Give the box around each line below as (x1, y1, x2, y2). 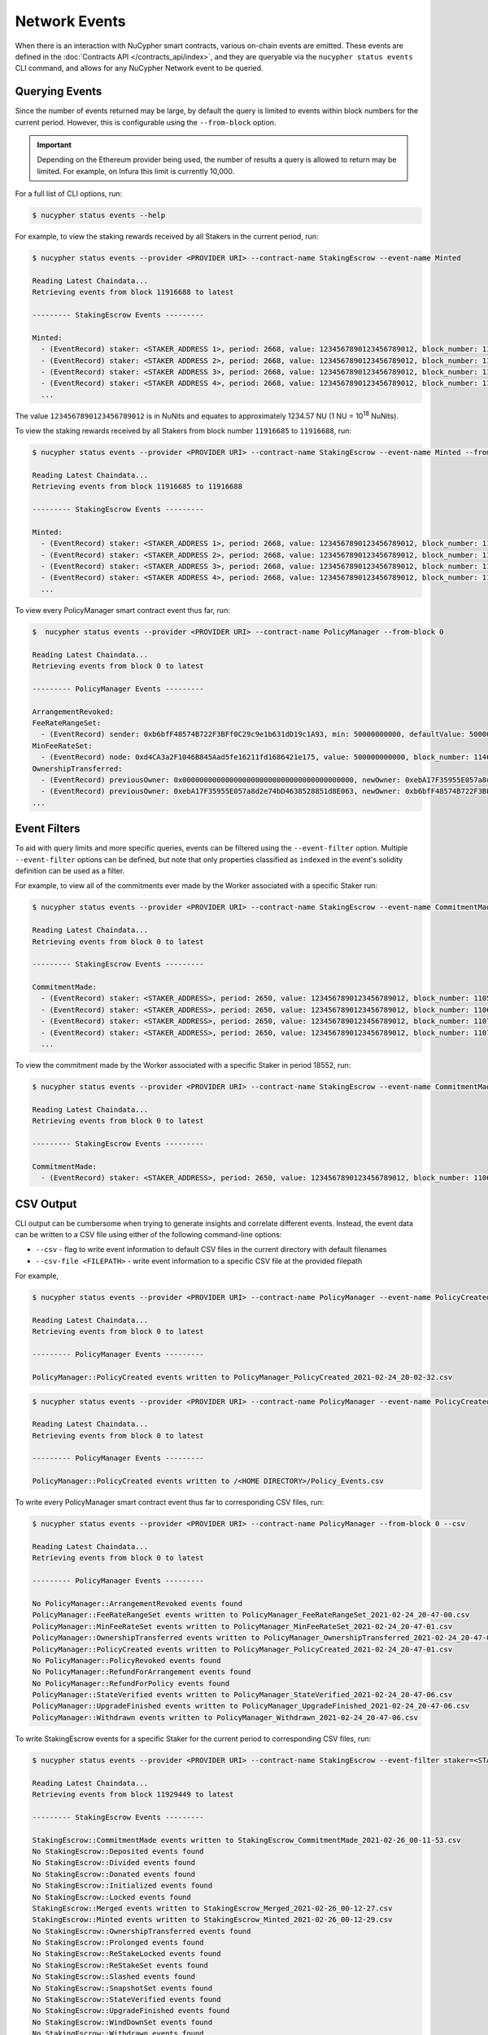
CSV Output (15, 1197, 77, 1210)
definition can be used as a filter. (15, 865, 125, 875)
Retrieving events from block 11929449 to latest (32, 1789, 234, 1799)
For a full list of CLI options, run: (15, 189, 123, 199)
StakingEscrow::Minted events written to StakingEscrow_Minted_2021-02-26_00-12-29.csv (32, 1915, 393, 1924)
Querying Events (15, 85, 102, 98)
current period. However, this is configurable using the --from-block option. (15, 117, 277, 127)
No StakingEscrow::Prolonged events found (32, 1938, 204, 1947)
